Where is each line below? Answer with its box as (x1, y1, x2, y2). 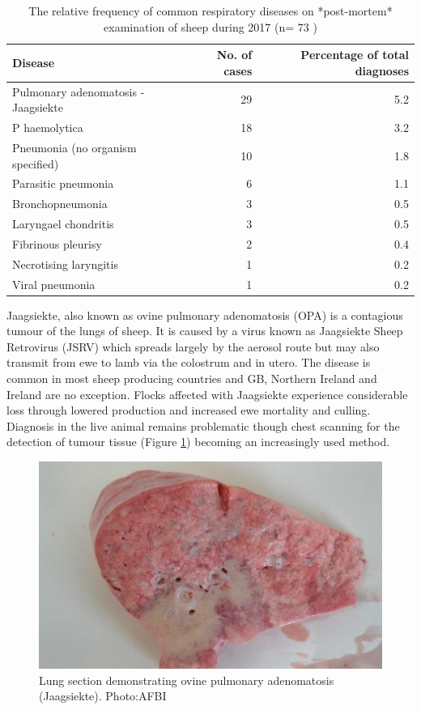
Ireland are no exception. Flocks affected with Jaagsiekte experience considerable (6, 385, 408, 402)
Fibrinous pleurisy (12, 235, 102, 252)
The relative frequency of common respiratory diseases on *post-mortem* (28, 2, 393, 19)
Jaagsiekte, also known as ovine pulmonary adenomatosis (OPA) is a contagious (6, 306, 403, 323)
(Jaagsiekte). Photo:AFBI (39, 687, 167, 704)
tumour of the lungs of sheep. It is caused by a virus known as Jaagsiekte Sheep (6, 322, 403, 339)
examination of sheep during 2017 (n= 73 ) (104, 18, 317, 35)
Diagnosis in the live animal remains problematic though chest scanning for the (6, 417, 400, 434)
